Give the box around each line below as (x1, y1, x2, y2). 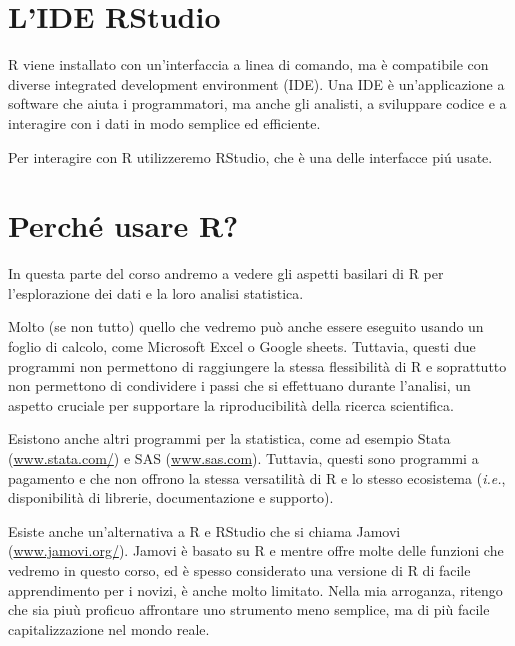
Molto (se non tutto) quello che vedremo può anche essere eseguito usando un (8, 316, 484, 337)
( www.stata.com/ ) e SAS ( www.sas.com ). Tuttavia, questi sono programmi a (8, 447, 479, 468)
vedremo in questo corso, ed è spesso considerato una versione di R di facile (8, 559, 471, 580)
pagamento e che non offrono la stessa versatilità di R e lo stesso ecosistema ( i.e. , (8, 467, 506, 488)
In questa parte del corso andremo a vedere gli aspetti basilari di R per (8, 263, 444, 284)
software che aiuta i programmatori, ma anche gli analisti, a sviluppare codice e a (8, 93, 507, 114)
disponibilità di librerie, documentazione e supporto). (8, 487, 334, 508)
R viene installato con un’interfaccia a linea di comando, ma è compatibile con (8, 54, 489, 75)
